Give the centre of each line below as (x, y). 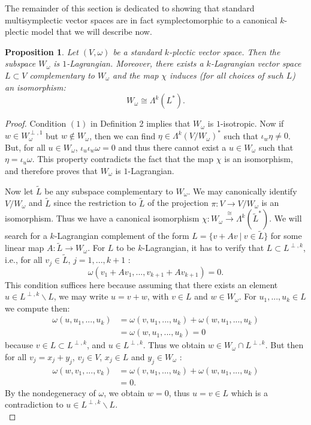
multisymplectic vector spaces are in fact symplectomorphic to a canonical (141, 20)
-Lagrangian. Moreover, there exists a (135, 63)
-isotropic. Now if (252, 123)
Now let (19, 191)
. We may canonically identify (242, 191)
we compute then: (37, 308)
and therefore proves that (51, 171)
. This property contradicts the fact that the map (123, 159)
